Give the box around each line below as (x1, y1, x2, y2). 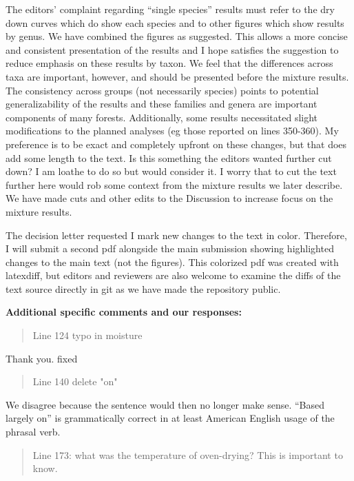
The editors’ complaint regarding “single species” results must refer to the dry (6, 2, 335, 16)
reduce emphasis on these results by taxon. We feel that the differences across (6, 56, 333, 70)
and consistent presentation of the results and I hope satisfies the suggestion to (6, 42, 339, 57)
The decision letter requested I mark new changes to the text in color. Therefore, (6, 227, 347, 242)
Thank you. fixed (6, 351, 78, 365)
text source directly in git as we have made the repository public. (6, 281, 281, 296)
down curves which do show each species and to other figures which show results (6, 15, 344, 30)
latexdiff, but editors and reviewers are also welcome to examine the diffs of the (6, 268, 341, 283)
